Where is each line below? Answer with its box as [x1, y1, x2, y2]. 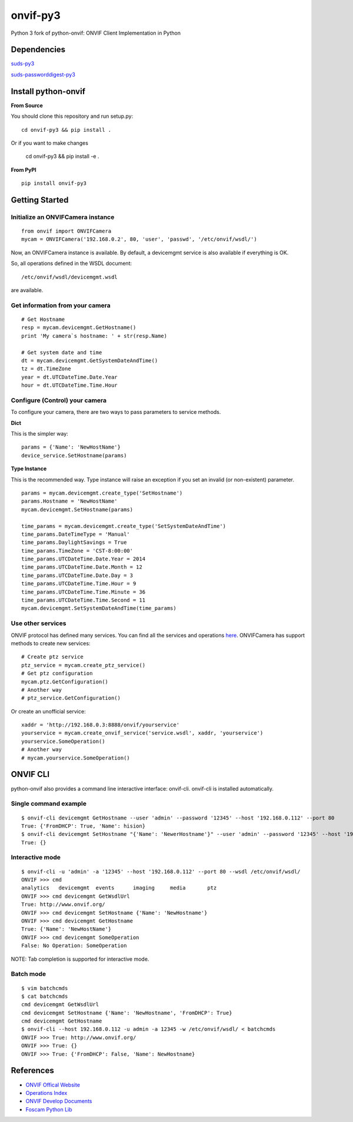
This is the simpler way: [11, 430, 69, 437]
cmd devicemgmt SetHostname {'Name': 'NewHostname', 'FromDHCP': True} [21, 1010, 232, 1016]
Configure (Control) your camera [11, 396, 107, 404]
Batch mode [11, 970, 46, 978]
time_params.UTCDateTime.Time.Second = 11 [21, 597, 146, 603]
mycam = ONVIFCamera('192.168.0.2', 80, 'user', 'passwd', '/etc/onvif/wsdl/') [21, 236, 257, 243]
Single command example [11, 799, 86, 808]
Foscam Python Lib [25, 1106, 73, 1113]
